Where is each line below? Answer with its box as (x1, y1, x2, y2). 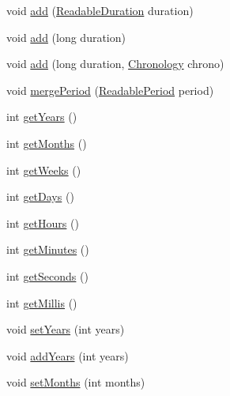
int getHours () (6, 214, 79, 231)
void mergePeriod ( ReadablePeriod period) (6, 81, 214, 98)
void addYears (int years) (6, 347, 129, 364)
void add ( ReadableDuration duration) (6, 2, 194, 18)
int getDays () (6, 188, 74, 205)
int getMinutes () (6, 241, 89, 258)
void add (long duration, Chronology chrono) (6, 55, 224, 72)
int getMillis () (6, 294, 77, 311)
